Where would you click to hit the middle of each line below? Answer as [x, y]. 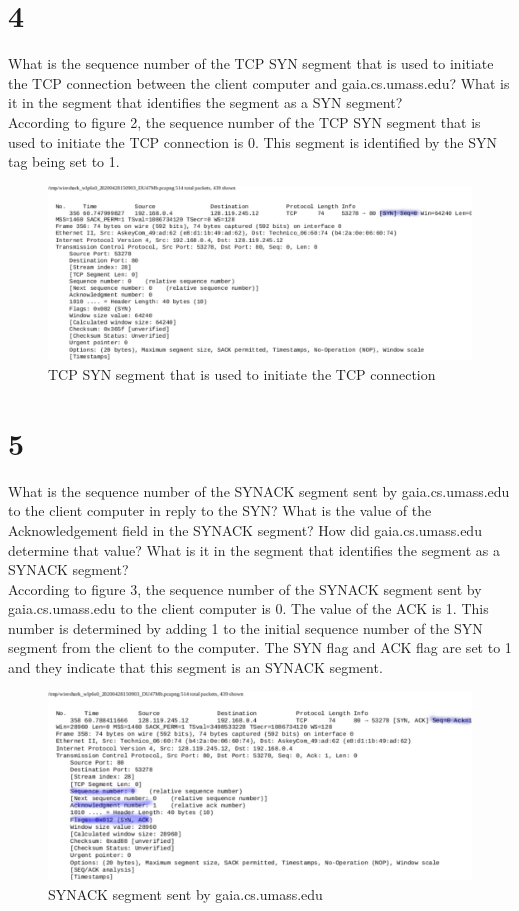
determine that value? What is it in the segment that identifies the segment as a [254, 549]
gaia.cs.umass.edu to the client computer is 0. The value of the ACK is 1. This [248, 608]
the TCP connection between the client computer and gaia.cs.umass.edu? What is [259, 82]
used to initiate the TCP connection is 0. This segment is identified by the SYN [252, 141]
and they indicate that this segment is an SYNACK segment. [195, 667]
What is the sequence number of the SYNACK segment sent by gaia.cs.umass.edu [259, 490]
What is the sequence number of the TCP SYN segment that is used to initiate [251, 63]
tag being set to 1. [64, 161]
